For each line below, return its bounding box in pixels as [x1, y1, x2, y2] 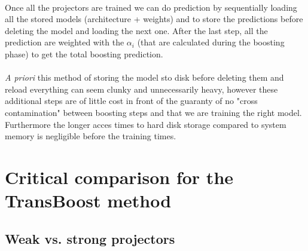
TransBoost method [5, 188, 172, 213]
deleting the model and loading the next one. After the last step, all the [5, 24, 268, 36]
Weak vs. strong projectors [5, 229, 175, 247]
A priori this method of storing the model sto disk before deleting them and [5, 71, 284, 84]
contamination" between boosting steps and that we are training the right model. [5, 106, 302, 118]
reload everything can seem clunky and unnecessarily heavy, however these [5, 82, 278, 95]
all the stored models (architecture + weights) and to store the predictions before [5, 13, 303, 25]
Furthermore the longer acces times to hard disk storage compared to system [5, 118, 286, 130]
